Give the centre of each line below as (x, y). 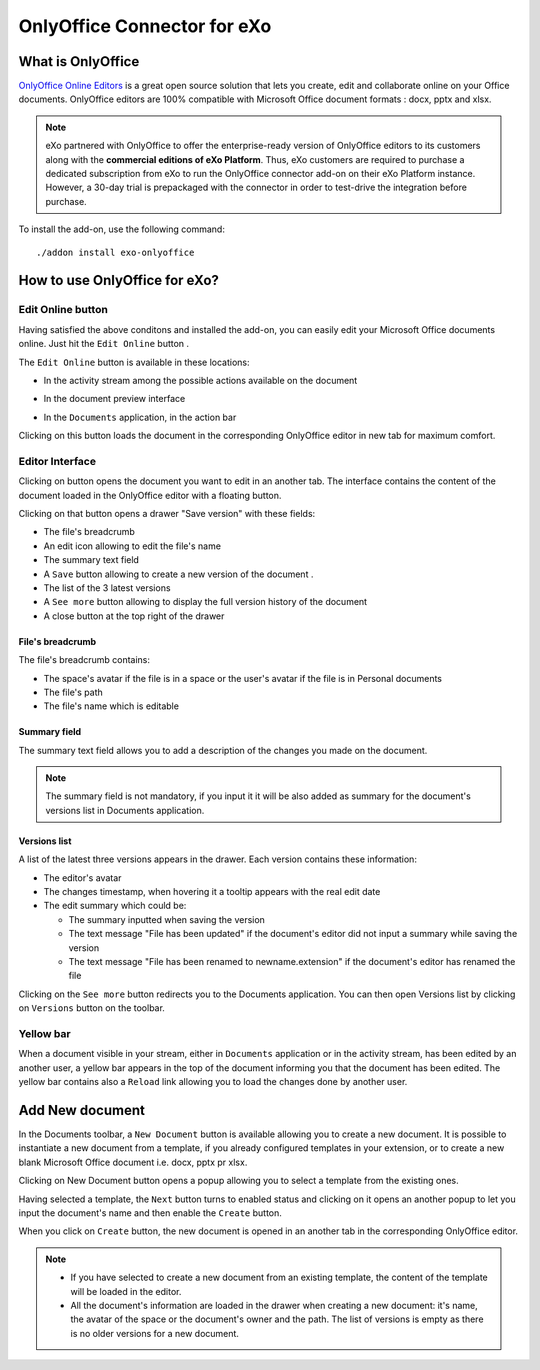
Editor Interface (57, 461)
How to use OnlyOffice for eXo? (119, 280)
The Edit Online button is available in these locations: (134, 362)
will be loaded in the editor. (126, 1291)
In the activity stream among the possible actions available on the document (200, 380)
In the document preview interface (114, 399)
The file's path (73, 692)
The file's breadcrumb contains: (84, 660)
